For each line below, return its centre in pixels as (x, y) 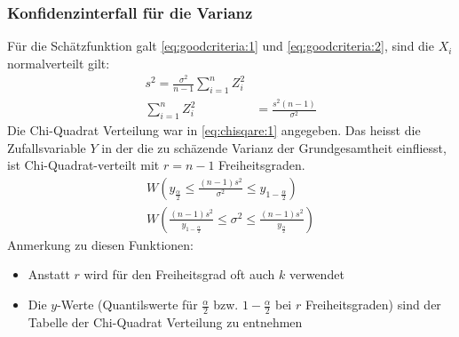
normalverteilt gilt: (59, 63)
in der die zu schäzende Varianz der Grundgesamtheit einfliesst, (274, 147)
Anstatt (49, 274)
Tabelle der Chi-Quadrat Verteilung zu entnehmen (165, 321)
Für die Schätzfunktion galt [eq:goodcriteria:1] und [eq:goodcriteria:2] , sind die (221, 46)
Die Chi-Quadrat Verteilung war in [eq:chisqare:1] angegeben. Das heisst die (214, 130)
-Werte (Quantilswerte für (127, 305)
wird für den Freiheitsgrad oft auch (179, 274)
